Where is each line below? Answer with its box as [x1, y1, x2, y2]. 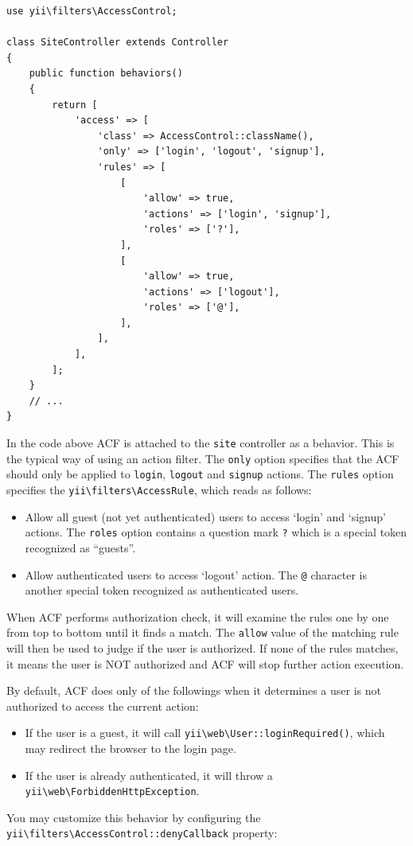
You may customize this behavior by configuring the [6, 809, 261, 825]
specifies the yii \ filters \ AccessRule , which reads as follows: [6, 481, 312, 497]
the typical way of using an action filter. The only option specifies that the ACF [6, 450, 399, 466]
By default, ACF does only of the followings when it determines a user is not [6, 682, 382, 699]
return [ [52, 99, 98, 111]
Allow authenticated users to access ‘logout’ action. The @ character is [25, 566, 367, 583]
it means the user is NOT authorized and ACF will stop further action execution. [6, 655, 404, 672]
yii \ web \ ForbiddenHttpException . [25, 782, 200, 799]
